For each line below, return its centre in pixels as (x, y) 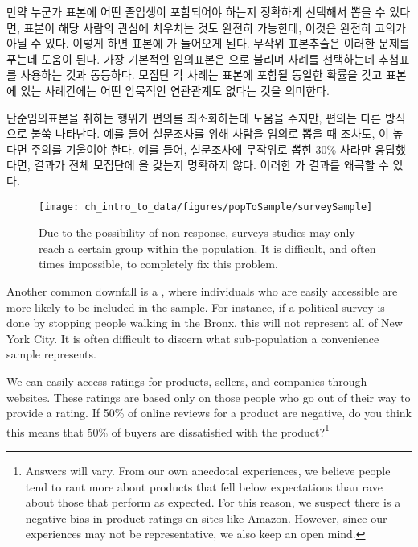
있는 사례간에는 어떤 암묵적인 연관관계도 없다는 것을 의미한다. (175, 90)
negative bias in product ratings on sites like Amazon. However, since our (206, 518)
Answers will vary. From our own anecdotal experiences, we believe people (208, 470)
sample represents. (51, 354)
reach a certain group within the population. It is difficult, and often (207, 248)
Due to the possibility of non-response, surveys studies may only (197, 232)
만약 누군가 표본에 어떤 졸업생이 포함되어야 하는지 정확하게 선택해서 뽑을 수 (196, 11)
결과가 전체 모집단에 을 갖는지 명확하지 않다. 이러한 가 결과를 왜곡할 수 (211, 165)
